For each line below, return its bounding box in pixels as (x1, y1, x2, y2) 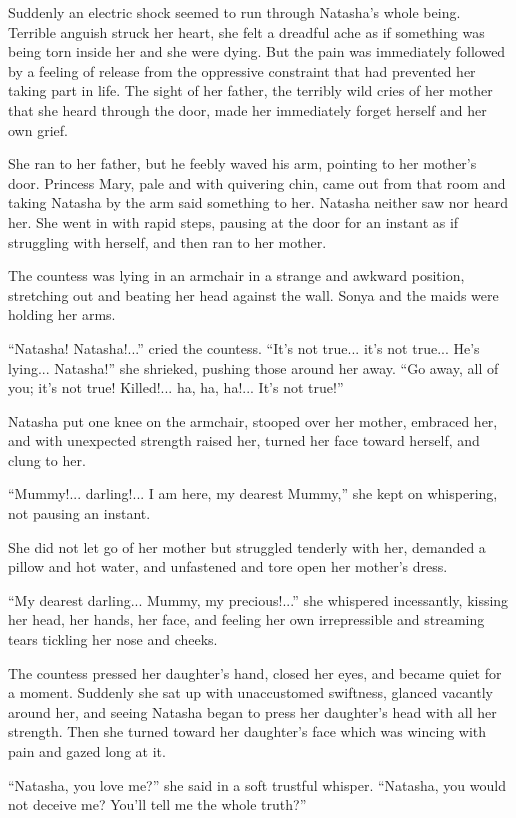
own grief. (8, 119, 68, 140)
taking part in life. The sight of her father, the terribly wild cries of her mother (8, 80, 493, 101)
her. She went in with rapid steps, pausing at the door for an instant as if (8, 211, 459, 232)
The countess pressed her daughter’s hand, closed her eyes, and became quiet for (8, 662, 502, 683)
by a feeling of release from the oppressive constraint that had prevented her (8, 60, 476, 81)
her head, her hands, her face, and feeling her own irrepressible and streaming (8, 609, 485, 630)
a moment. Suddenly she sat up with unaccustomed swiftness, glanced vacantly (8, 682, 494, 703)
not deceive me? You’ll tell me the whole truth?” (8, 794, 307, 815)
